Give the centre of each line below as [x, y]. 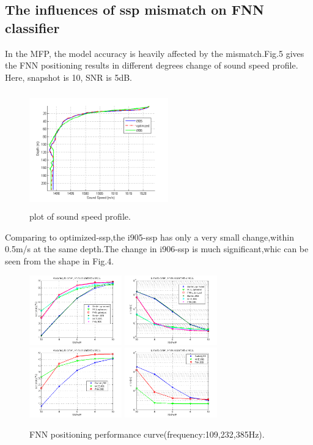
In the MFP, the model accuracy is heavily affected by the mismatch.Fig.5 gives [155, 53]
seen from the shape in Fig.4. [60, 260]
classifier [32, 27]
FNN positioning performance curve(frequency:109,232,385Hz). [147, 434]
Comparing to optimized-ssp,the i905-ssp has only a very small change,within [150, 237]
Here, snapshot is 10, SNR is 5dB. [68, 77]
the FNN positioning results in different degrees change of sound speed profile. [152, 65]
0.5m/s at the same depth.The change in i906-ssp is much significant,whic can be [157, 249]
